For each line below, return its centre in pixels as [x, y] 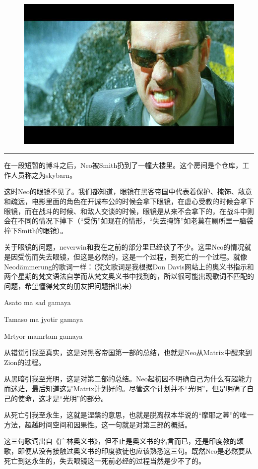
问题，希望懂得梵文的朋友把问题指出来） [70, 286]
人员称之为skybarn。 [44, 175]
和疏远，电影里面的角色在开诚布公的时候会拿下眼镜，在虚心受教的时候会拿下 [129, 201]
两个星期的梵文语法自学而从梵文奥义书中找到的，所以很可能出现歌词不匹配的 [129, 276]
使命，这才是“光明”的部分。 [63, 398]
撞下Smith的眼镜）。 [36, 230]
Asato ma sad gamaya [37, 302]
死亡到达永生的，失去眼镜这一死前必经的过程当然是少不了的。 [105, 460]
